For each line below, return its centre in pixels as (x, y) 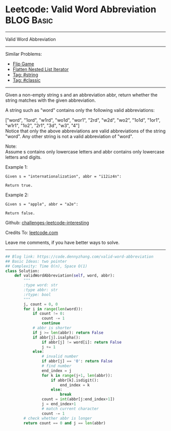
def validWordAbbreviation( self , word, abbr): (65, 276)
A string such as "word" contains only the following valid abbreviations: (80, 110)
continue (51, 323)
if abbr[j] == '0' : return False (77, 361)
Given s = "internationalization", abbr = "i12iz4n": (64, 176)
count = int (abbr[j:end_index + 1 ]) (78, 399)
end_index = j (56, 371)
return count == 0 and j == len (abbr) (65, 423)
